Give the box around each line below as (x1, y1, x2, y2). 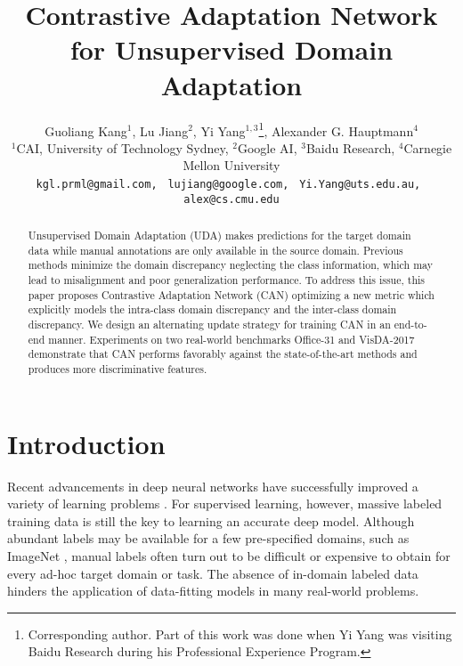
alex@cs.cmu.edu (183, 192, 280, 206)
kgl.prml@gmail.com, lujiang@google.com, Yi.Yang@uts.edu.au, (36, 177, 421, 191)
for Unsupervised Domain (69, 31, 394, 68)
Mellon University (183, 156, 280, 175)
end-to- (394, 316, 427, 331)
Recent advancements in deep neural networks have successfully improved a (7, 476, 418, 495)
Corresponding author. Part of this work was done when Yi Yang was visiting (28, 624, 452, 643)
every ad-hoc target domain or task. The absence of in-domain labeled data (7, 564, 418, 582)
